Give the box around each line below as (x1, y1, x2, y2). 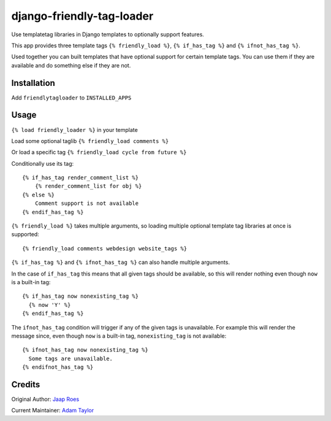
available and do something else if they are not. (11, 61, 131, 69)
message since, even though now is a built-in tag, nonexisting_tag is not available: (11, 332, 227, 339)
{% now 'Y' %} (28, 301, 71, 308)
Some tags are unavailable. (28, 355, 113, 362)
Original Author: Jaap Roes (11, 396, 80, 403)
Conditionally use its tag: (11, 160, 74, 167)
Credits (11, 379, 40, 390)
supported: (11, 231, 39, 238)
